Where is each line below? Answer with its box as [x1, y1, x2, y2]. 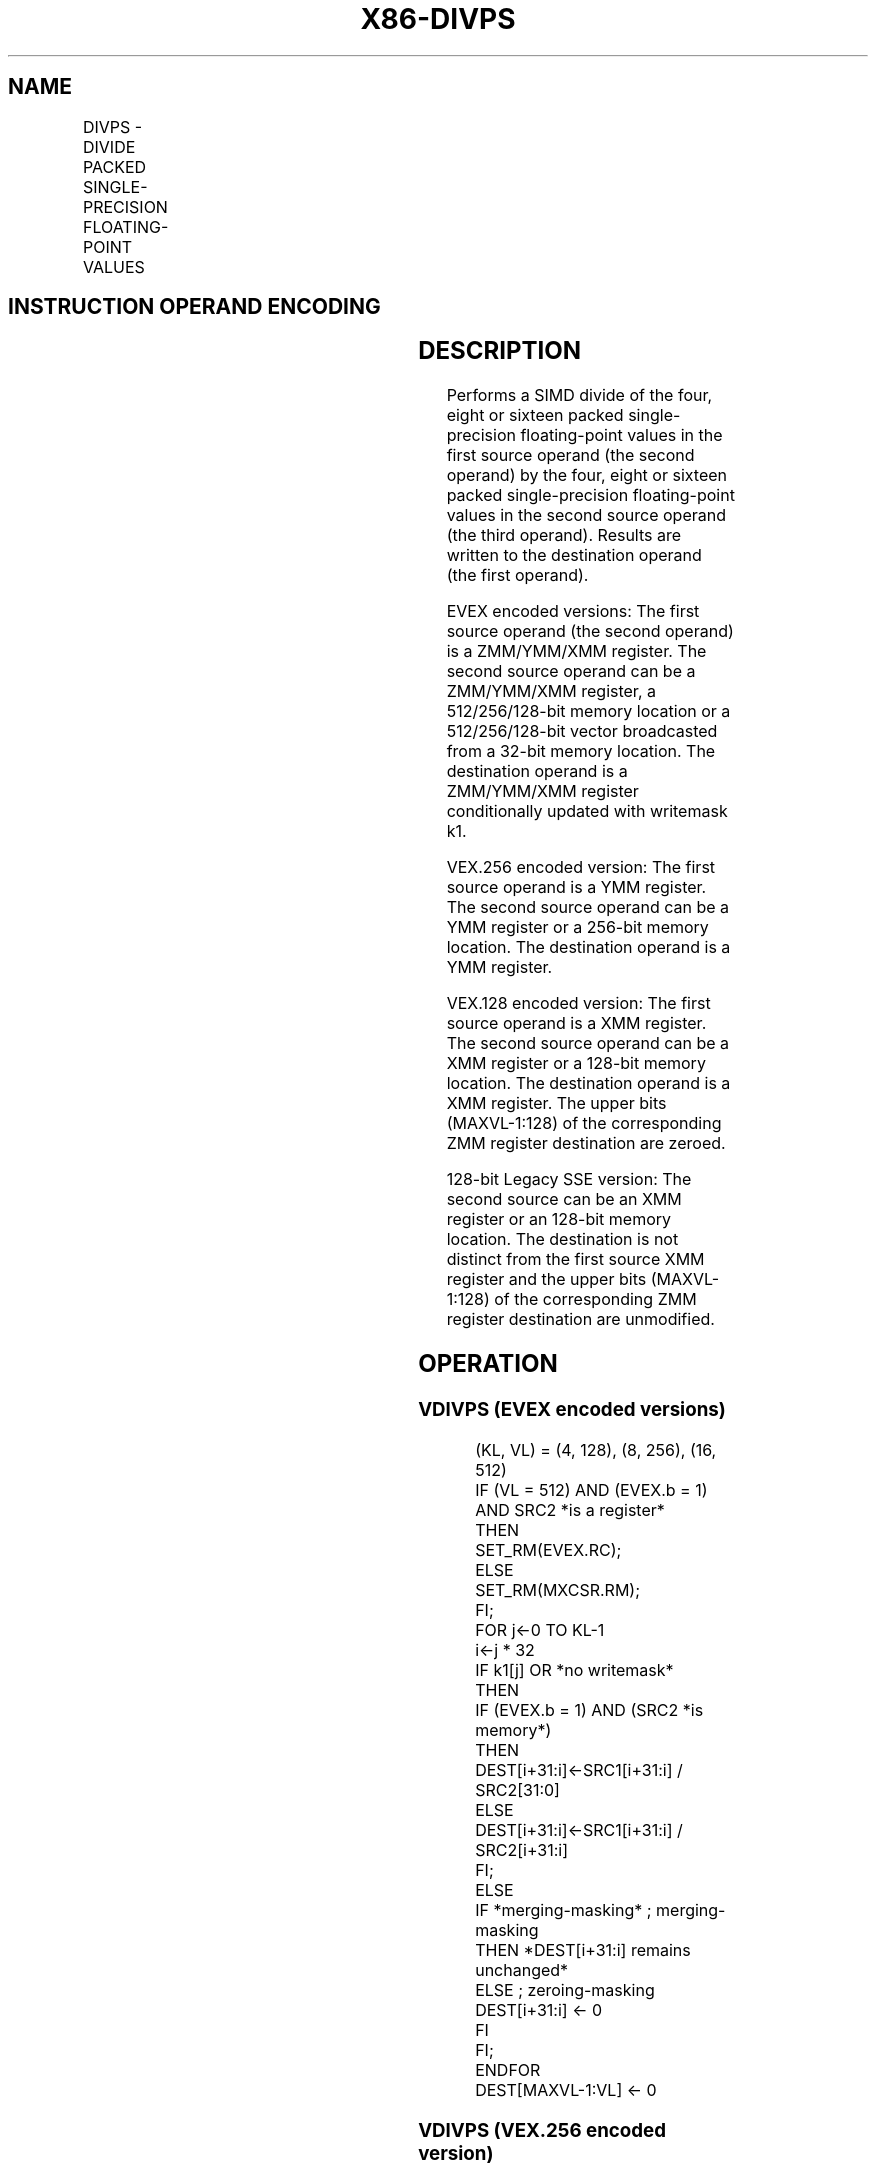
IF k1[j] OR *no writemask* [475, 1659, 674, 1680]
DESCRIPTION [418, 336, 582, 366]
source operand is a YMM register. [446, 877, 707, 898]
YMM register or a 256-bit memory [446, 917, 709, 938]
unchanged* [475, 1959, 569, 1980]
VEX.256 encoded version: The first [446, 857, 716, 878]
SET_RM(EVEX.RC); [475, 1539, 622, 1560]
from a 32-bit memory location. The [446, 741, 716, 762]
